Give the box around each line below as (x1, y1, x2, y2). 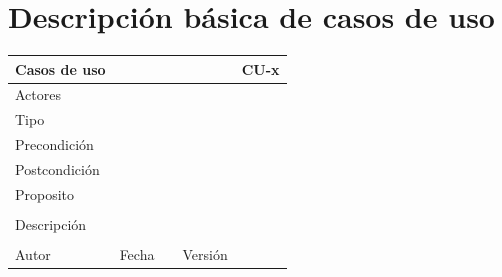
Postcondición (15, 159, 100, 179)
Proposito (15, 183, 75, 204)
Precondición (15, 134, 94, 155)
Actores (15, 84, 61, 105)
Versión (182, 244, 228, 265)
